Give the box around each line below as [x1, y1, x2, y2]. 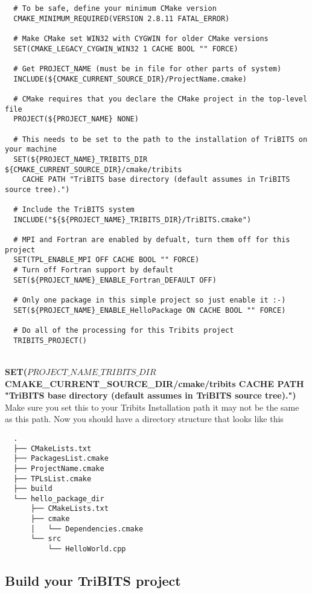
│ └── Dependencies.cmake [30, 524, 144, 533]
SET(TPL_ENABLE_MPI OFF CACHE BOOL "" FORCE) [13, 255, 200, 264]
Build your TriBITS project [5, 571, 181, 590]
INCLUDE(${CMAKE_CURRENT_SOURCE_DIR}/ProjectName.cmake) [13, 74, 247, 83]
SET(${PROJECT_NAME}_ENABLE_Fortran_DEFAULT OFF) [13, 275, 217, 284]
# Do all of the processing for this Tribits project [13, 326, 234, 335]
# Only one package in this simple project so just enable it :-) [13, 296, 286, 305]
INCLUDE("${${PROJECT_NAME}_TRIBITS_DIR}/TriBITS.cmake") [13, 215, 252, 224]
